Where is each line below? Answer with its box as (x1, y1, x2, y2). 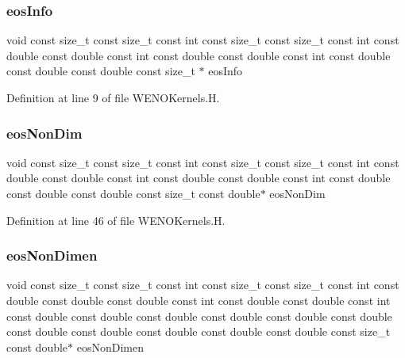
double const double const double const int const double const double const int (6, 292, 391, 308)
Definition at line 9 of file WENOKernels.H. (6, 89, 220, 105)
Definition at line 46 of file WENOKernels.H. (6, 211, 226, 228)
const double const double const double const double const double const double (6, 307, 392, 324)
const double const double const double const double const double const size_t (6, 323, 391, 340)
